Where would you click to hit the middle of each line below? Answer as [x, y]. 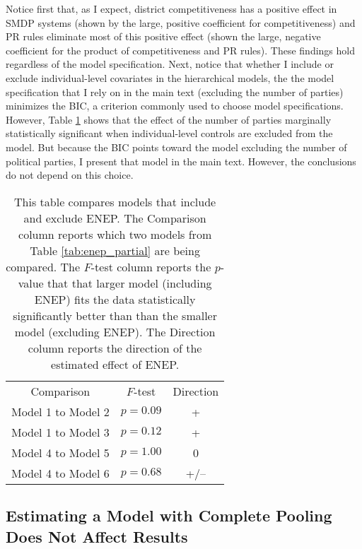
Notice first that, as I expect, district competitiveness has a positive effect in [171, 8]
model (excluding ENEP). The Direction [115, 331]
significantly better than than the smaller [115, 315]
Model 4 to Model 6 [60, 473]
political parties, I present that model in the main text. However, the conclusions [181, 161]
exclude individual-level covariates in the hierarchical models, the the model [170, 77]
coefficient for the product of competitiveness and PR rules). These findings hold [181, 50]
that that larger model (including [129, 283]
